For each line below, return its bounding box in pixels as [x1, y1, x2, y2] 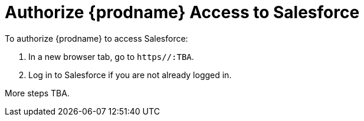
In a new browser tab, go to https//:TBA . [28, 51, 194, 62]
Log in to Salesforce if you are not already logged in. [28, 69, 232, 80]
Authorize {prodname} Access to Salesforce [5, 2, 360, 22]
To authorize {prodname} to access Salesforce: [5, 33, 188, 43]
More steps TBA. [5, 88, 70, 98]
